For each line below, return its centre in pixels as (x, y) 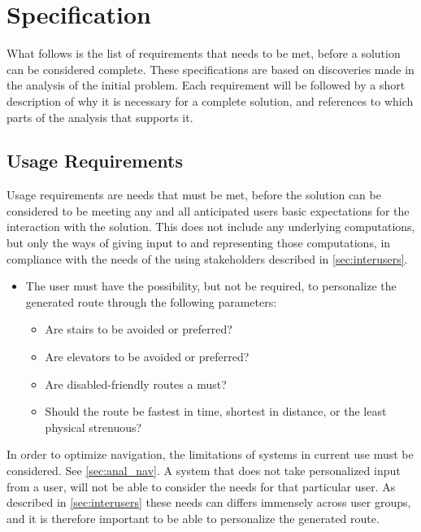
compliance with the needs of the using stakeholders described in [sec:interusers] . (207, 258)
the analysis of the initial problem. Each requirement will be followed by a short (206, 85)
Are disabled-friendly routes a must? (136, 384)
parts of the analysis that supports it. (100, 117)
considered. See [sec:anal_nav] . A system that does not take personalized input (204, 471)
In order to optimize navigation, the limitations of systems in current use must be (210, 454)
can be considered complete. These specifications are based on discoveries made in (210, 69)
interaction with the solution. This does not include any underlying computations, (211, 227)
